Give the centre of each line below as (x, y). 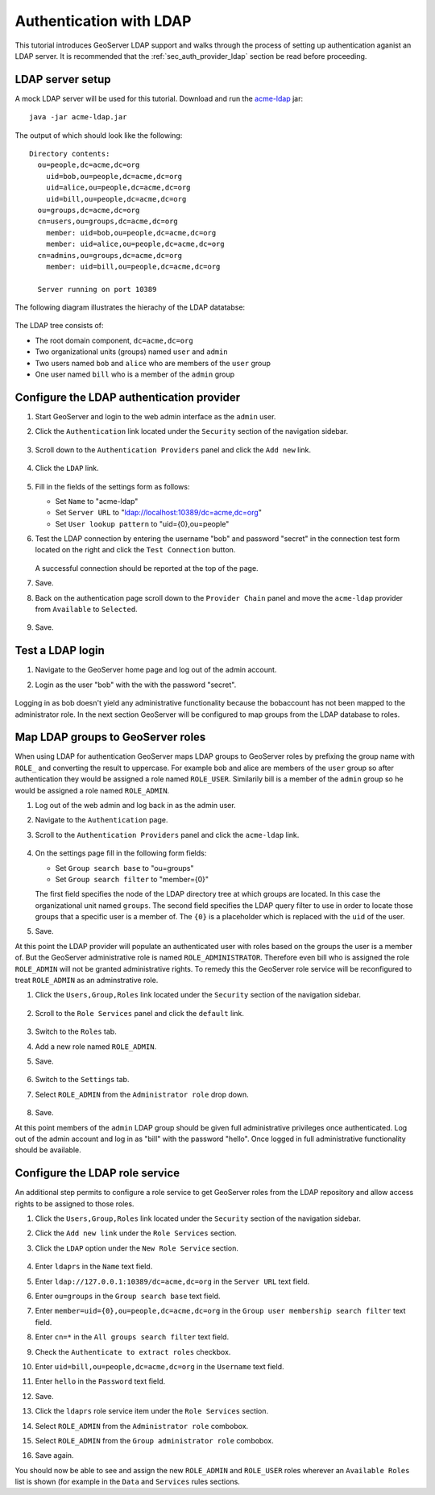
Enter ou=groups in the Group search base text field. (128, 1296)
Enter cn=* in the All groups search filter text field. (132, 1337)
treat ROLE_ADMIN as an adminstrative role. (87, 981)
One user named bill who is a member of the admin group (135, 374)
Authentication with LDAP (103, 21)
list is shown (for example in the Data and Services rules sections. (128, 1482)
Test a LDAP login (60, 650)
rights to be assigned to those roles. (75, 1203)
